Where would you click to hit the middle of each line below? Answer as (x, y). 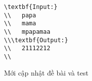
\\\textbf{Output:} (36, 40)
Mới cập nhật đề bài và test (46, 72)
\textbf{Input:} (31, 7)
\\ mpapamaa (27, 32)
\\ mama (20, 24)
